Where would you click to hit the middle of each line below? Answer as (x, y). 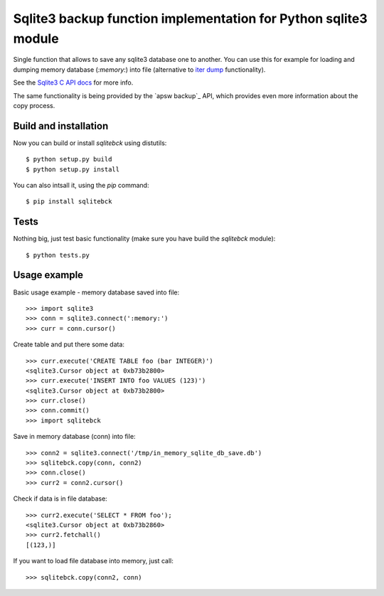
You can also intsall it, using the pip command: (81, 185)
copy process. (34, 105)
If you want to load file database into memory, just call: (93, 561)
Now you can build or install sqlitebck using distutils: (90, 143)
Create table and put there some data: (69, 344)
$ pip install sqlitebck (69, 202)
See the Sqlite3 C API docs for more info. (73, 83)
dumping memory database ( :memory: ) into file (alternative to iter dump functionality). (139, 69)
